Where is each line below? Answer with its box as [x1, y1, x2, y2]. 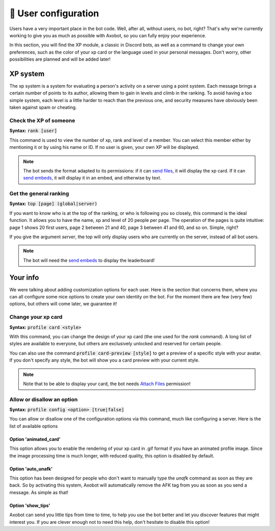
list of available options [9, 423, 58, 429]
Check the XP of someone [9, 117, 75, 124]
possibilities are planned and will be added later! [9, 56, 111, 62]
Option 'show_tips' [9, 502, 50, 509]
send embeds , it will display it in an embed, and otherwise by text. [23, 175, 161, 181]
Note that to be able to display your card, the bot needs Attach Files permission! [23, 381, 191, 387]
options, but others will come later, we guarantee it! [9, 301, 117, 307]
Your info [9, 273, 39, 282]
